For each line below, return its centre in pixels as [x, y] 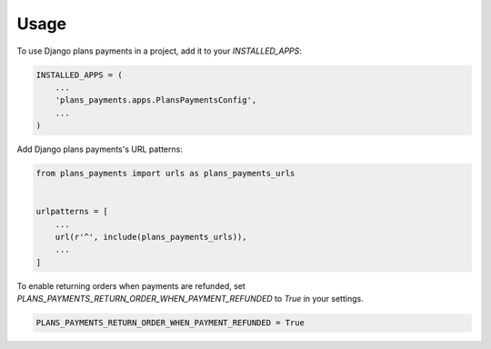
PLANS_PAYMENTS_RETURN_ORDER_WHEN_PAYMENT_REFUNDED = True [170, 323]
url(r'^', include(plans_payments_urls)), [151, 237]
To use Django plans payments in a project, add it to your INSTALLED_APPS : [159, 51]
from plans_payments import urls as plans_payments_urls [165, 174]
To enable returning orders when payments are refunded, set [131, 285]
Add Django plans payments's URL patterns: [100, 149]
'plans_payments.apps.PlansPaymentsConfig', [156, 100]
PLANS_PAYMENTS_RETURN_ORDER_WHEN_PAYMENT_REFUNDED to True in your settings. [190, 299]
